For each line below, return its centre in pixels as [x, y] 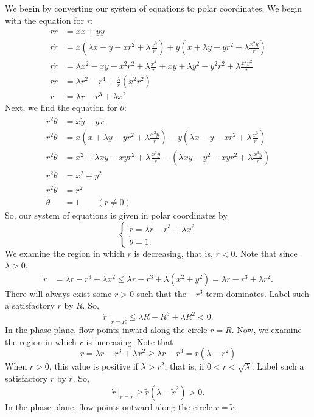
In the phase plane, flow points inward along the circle [106, 330]
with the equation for [44, 20]
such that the [161, 293]
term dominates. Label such [258, 293]
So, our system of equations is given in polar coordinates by [116, 215]
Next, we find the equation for [61, 107]
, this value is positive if [93, 366]
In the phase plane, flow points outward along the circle [109, 406]
